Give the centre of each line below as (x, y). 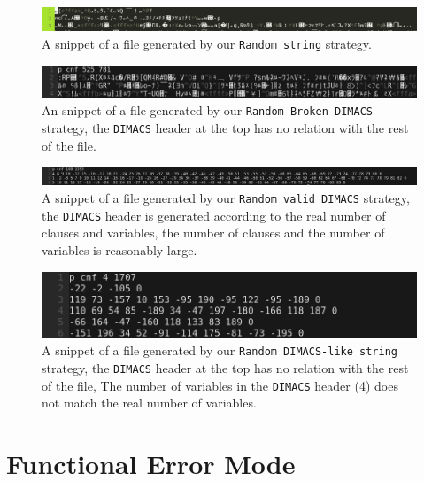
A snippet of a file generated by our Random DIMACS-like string (220, 350)
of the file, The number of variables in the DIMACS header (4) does (220, 385)
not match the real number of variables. (149, 403)
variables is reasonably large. (119, 249)
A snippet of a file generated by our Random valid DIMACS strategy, (226, 198)
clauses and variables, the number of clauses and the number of (213, 233)
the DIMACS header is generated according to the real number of (214, 215)
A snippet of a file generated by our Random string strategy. (207, 43)
